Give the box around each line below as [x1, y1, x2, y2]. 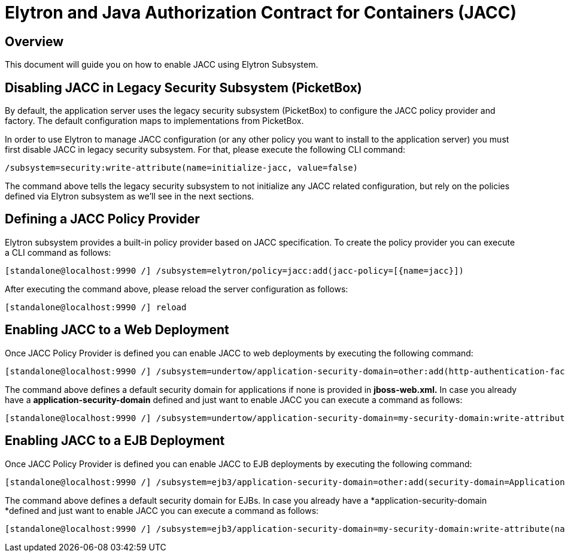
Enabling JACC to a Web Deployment [5, 322, 229, 338]
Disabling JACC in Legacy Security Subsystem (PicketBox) [5, 80, 362, 95]
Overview [5, 34, 64, 49]
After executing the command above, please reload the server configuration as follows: [5, 283, 348, 294]
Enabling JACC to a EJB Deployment [5, 433, 225, 449]
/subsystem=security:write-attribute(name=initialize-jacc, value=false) [5, 163, 359, 173]
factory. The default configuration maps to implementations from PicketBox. [5, 116, 304, 126]
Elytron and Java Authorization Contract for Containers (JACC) [5, 2, 517, 23]
